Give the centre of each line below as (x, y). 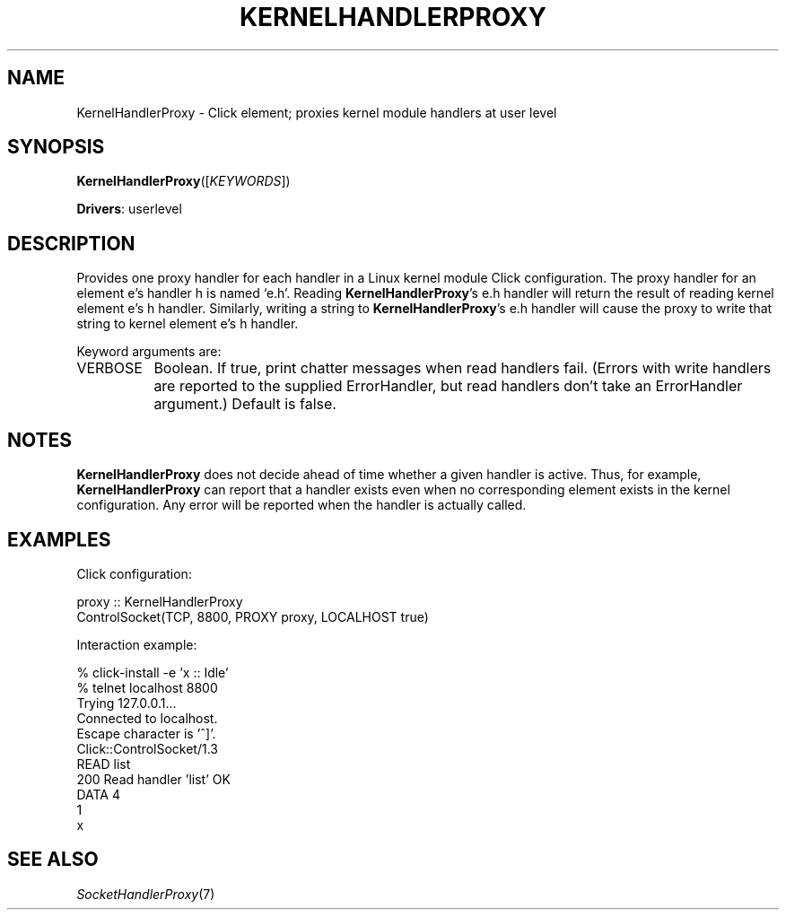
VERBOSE (109, 368)
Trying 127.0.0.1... (127, 703)
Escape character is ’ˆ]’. (146, 733)
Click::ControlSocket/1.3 (147, 748)
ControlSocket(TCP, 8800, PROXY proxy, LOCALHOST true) (253, 616)
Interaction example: (137, 644)
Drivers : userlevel (129, 209)
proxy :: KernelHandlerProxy (160, 601)
